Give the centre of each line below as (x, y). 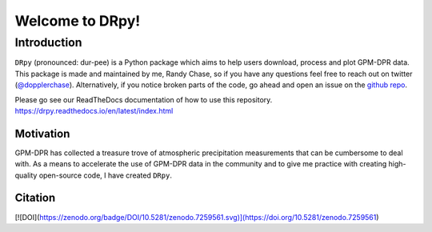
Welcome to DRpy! (78, 21)
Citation (35, 198)
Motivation (42, 133)
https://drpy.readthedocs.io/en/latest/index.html (94, 110)
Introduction (48, 42)
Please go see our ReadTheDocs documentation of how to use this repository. (144, 99)
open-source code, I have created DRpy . (105, 175)
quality (26, 175)
